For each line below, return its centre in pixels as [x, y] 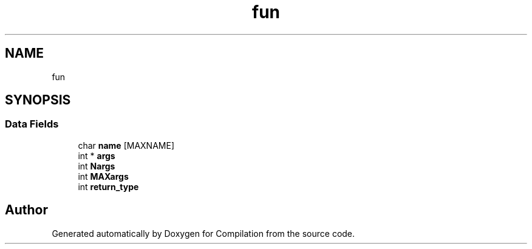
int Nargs [97, 166]
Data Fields [32, 124]
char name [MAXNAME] [126, 145]
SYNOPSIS [38, 100]
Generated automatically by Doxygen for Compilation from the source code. [203, 233]
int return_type [108, 186]
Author [26, 210]
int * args [97, 155]
